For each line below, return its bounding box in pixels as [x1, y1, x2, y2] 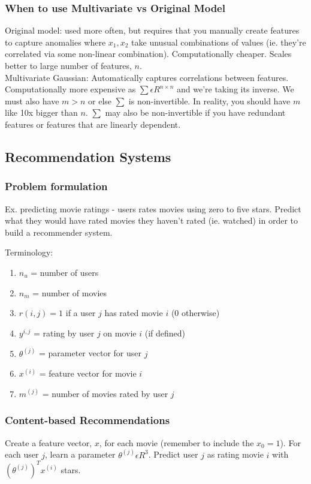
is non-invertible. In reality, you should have [128, 94, 291, 107]
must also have [5, 94, 59, 107]
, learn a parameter [44, 448, 116, 461]
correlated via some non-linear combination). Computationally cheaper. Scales [5, 47, 292, 60]
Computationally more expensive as [5, 83, 136, 95]
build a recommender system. [5, 226, 113, 238]
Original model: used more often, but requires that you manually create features [5, 24, 300, 37]
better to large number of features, [5, 59, 132, 71]
